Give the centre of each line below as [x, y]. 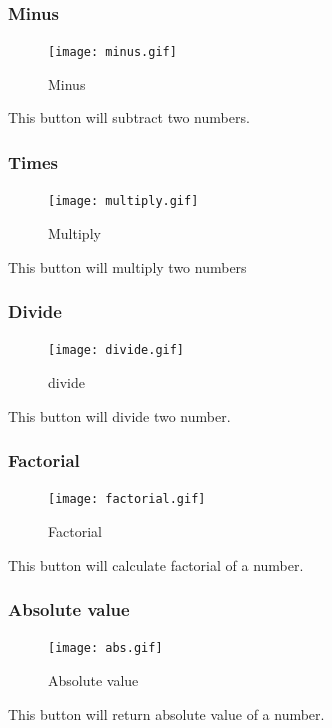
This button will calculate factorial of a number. [156, 564]
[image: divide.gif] [116, 350]
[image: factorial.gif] [127, 499]
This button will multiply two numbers [127, 266]
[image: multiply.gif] [123, 201]
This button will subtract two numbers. [129, 117]
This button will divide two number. [119, 415]
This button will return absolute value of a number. [166, 713]
